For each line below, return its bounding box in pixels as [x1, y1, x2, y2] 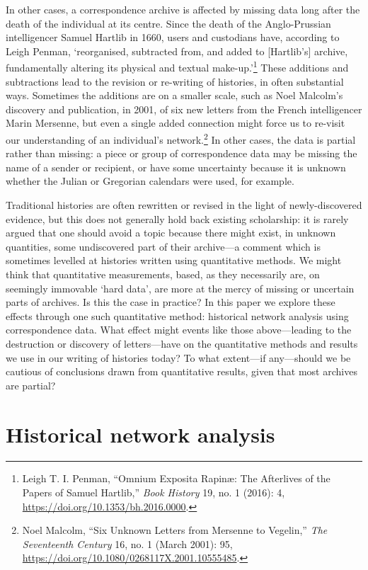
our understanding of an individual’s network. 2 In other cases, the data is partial [6, 130, 356, 147]
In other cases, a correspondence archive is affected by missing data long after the [6, 2, 360, 16]
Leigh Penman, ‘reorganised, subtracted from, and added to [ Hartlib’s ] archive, [6, 43, 348, 58]
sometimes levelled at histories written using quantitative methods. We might [6, 253, 342, 268]
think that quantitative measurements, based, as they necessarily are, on [6, 267, 320, 281]
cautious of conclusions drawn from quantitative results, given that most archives [6, 364, 357, 379]
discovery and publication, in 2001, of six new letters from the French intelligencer [6, 101, 362, 116]
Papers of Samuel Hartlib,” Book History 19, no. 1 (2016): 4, [22, 485, 285, 500]
